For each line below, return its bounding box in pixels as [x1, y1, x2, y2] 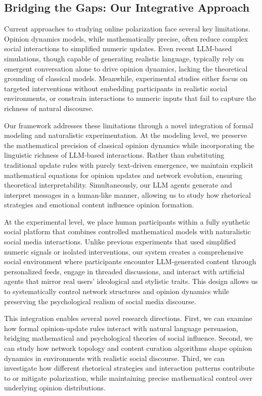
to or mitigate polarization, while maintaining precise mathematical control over [4, 372, 253, 383]
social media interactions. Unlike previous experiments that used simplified [4, 236, 236, 247]
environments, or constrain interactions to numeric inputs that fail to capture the [4, 93, 256, 103]
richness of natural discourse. [4, 102, 94, 113]
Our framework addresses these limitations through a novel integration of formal [4, 120, 253, 130]
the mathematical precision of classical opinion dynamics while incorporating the [4, 139, 254, 150]
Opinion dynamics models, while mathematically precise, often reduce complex [4, 33, 248, 44]
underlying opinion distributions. [4, 382, 106, 393]
